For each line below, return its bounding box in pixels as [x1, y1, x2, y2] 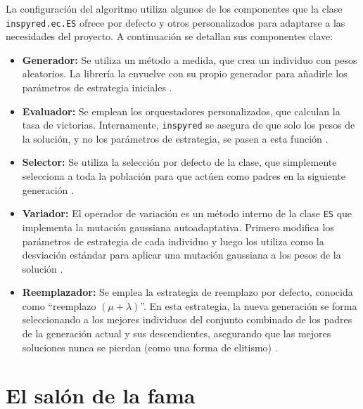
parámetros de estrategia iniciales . [22, 80, 172, 95]
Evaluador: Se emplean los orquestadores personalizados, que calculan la [22, 103, 340, 118]
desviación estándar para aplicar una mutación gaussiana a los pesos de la [22, 247, 341, 262]
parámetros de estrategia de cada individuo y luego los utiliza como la [22, 233, 324, 248]
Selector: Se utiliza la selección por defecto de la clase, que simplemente [22, 155, 337, 169]
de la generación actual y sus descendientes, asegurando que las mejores [22, 326, 331, 341]
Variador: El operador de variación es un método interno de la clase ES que [22, 206, 352, 221]
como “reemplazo [22, 298, 96, 313]
